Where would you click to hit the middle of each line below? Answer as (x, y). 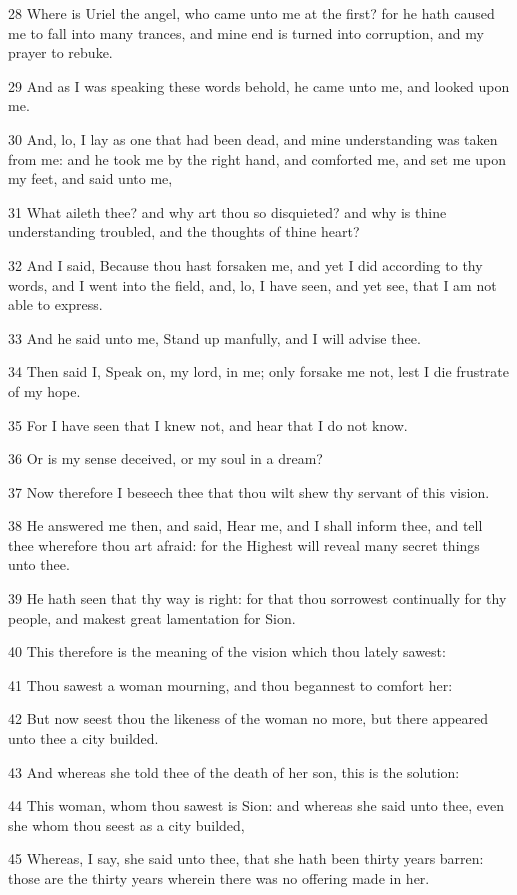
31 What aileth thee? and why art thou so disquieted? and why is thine (227, 211)
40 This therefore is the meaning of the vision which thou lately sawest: (227, 651)
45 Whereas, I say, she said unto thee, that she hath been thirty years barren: (246, 858)
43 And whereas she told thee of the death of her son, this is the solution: (234, 771)
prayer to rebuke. (60, 52)
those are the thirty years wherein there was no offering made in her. (219, 878)
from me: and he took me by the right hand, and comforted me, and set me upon (257, 158)
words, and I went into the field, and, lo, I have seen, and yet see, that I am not (252, 284)
